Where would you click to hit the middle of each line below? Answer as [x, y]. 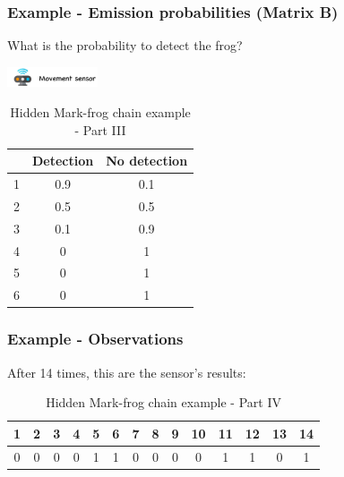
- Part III [100, 129]
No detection [147, 161]
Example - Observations [95, 339]
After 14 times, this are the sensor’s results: [127, 372]
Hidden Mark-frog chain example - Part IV [163, 402]
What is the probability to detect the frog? [125, 45]
